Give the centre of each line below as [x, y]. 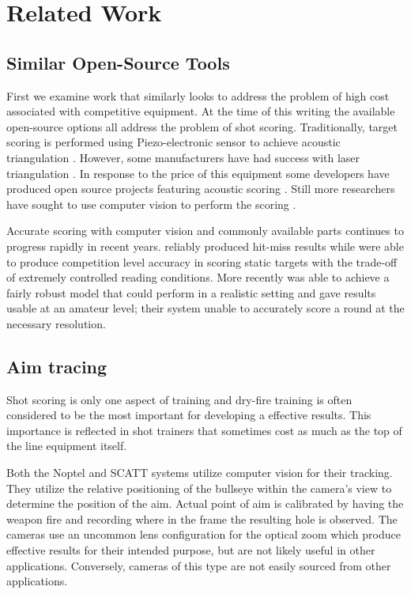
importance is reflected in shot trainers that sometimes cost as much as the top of [204, 430]
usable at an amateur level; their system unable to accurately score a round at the [205, 308]
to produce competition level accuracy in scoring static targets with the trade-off [202, 261]
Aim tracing [57, 366]
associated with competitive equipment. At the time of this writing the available [201, 111]
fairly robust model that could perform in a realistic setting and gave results [191, 292]
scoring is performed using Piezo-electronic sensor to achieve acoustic [173, 142]
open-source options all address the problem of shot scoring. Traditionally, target [202, 126]
